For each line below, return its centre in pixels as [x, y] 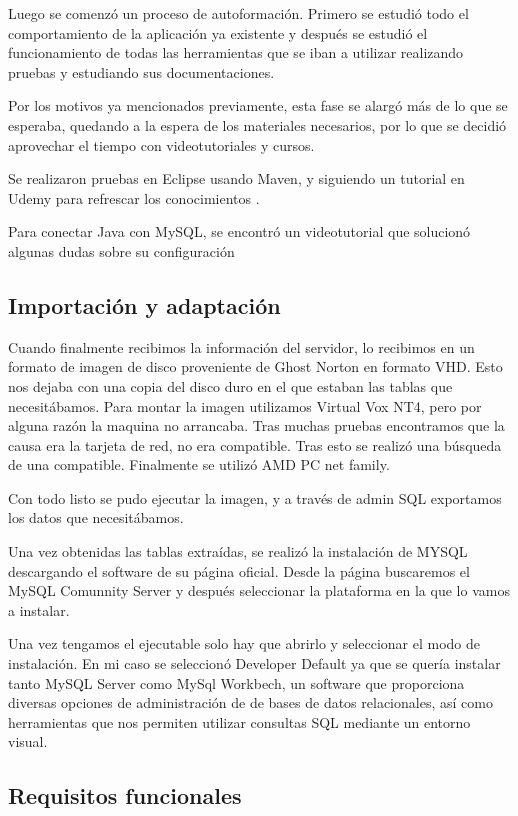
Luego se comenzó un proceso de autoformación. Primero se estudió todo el [238, 13]
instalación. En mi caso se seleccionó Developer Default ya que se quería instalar [254, 663]
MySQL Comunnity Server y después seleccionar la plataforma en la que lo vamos [259, 590]
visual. [28, 741]
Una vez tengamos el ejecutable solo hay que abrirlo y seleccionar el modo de [244, 643]
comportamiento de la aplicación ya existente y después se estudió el [218, 32]
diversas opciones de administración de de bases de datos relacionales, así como [250, 702]
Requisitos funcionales [125, 795]
